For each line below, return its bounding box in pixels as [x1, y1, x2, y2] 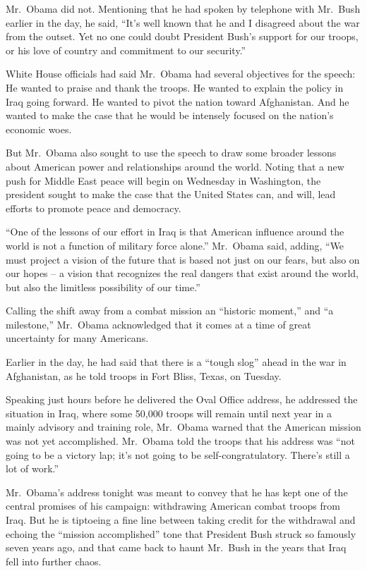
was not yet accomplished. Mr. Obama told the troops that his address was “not [6, 434, 355, 448]
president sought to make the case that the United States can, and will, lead [6, 187, 336, 202]
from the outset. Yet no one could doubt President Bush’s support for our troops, [6, 29, 359, 44]
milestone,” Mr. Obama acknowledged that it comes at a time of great [6, 317, 311, 331]
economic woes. [6, 121, 72, 136]
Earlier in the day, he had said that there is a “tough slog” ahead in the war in [6, 355, 347, 369]
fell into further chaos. [6, 553, 102, 568]
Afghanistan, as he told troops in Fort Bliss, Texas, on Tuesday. [6, 368, 282, 383]
